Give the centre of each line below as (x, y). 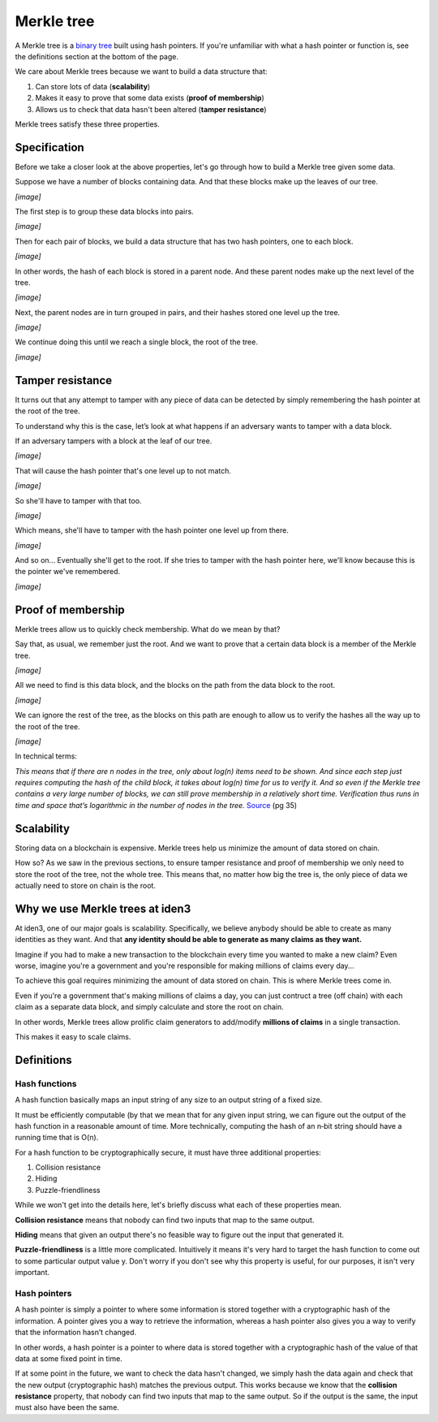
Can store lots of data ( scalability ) (93, 86)
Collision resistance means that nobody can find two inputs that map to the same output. (165, 1220)
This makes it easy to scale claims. (73, 1036)
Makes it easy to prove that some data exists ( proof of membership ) (150, 98)
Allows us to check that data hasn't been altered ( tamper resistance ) (151, 109)
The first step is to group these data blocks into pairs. (104, 211)
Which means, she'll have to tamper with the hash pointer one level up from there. (152, 530)
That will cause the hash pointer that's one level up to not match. (123, 470)
